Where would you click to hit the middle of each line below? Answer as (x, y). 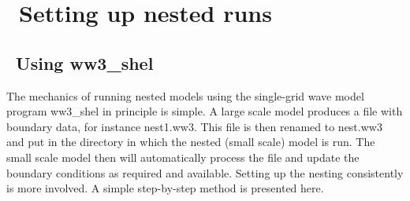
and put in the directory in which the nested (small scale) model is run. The (191, 142)
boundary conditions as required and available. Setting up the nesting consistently (205, 172)
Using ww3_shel (85, 62)
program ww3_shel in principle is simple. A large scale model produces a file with (205, 111)
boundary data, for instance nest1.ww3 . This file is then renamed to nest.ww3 (194, 126)
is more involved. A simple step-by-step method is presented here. (165, 188)
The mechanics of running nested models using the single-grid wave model (185, 95)
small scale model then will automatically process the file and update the (183, 157)
